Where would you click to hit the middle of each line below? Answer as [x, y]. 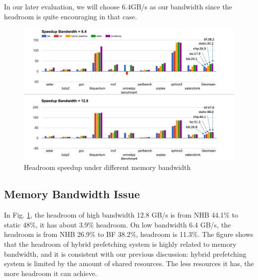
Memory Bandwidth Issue [72, 194]
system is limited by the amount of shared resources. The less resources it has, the [129, 263]
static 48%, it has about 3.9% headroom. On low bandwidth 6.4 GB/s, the [118, 224]
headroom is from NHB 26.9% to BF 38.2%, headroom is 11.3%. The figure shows [129, 234]
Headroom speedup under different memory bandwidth [107, 167]
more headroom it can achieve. [51, 273]
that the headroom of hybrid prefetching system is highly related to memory [120, 244]
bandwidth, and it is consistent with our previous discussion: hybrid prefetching [125, 253]
